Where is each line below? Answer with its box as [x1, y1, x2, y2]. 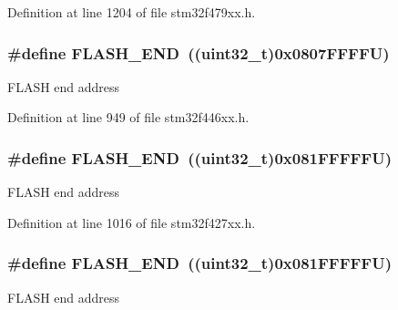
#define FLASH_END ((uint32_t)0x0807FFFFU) [7, 41, 390, 64]
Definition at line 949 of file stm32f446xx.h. [7, 108, 250, 127]
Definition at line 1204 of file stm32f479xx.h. [7, 3, 256, 21]
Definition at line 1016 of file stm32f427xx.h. [7, 212, 256, 232]
